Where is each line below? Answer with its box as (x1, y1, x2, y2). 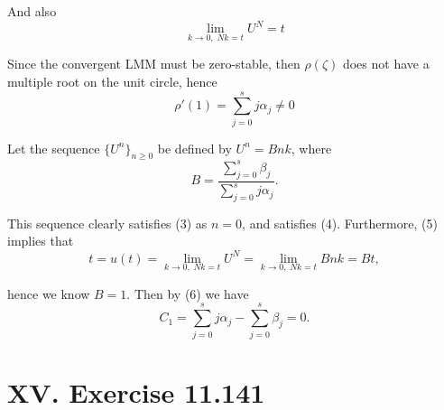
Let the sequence (7, 138, 100, 157)
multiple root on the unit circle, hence (7, 71, 217, 90)
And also (7, 2, 57, 20)
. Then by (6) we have (126, 284, 249, 303)
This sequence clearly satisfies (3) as (7, 213, 208, 232)
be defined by (157, 138, 232, 157)
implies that (7, 231, 74, 250)
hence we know (7, 284, 90, 303)
